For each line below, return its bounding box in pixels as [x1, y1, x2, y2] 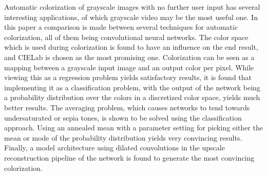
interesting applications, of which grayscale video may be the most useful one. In [4, 11, 258, 22]
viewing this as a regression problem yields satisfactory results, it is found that [4, 72, 252, 83]
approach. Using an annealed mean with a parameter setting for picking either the [4, 122, 263, 133]
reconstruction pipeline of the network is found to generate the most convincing [4, 152, 255, 163]
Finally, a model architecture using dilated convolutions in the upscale [4, 142, 225, 153]
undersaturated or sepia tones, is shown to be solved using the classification [4, 112, 242, 123]
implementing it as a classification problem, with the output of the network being [4, 82, 260, 92]
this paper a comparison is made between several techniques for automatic [4, 22, 238, 32]
